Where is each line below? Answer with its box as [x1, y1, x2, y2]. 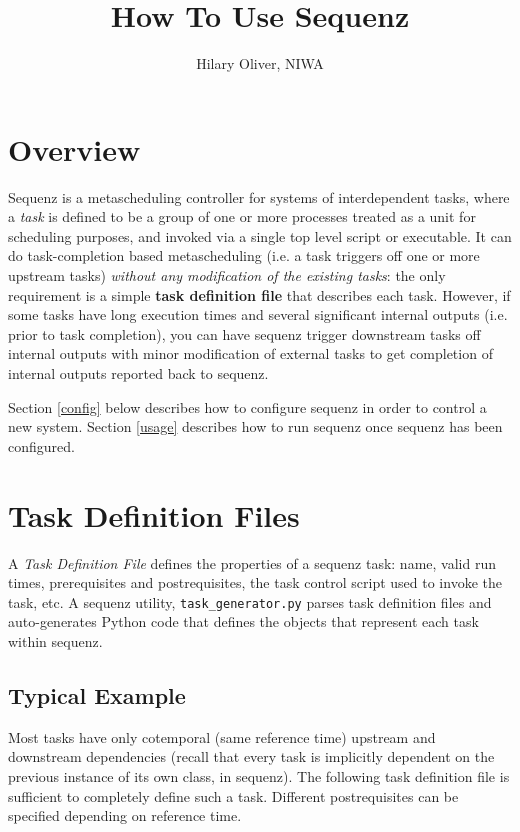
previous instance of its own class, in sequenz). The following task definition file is [8, 765, 510, 786]
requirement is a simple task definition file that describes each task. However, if [8, 284, 511, 305]
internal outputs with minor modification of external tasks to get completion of [8, 343, 493, 364]
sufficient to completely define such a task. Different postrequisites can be [8, 785, 459, 806]
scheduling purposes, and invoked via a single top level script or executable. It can [8, 225, 512, 246]
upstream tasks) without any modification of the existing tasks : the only [8, 265, 446, 286]
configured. [8, 435, 75, 456]
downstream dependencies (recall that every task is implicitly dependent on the [8, 746, 495, 767]
